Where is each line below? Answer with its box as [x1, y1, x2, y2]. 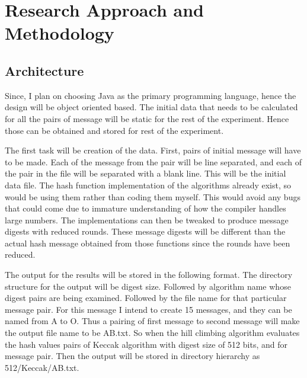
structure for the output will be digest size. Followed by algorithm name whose [5, 280, 291, 292]
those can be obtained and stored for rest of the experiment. [5, 124, 224, 136]
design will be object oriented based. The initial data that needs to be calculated [5, 101, 298, 113]
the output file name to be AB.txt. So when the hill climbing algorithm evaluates [5, 326, 300, 339]
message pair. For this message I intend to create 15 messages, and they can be [5, 303, 292, 315]
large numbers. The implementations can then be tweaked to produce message [5, 213, 289, 226]
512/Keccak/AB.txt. [5, 361, 79, 373]
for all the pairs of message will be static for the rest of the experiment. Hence [5, 112, 289, 124]
